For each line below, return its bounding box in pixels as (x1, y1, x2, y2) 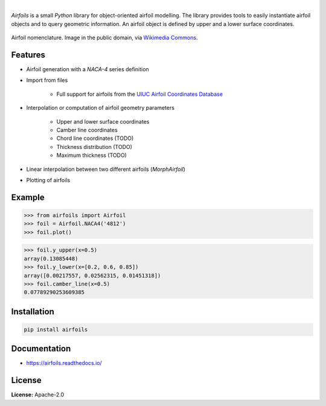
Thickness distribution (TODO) (56, 143, 133, 150)
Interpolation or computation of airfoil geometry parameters (26, 104, 175, 112)
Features (11, 49, 45, 60)
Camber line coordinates (56, 127, 118, 134)
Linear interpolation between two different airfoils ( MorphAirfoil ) (26, 165, 185, 173)
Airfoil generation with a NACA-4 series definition (26, 66, 149, 73)
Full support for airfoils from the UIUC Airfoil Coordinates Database (56, 90, 223, 98)
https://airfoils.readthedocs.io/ (26, 360, 102, 367)
